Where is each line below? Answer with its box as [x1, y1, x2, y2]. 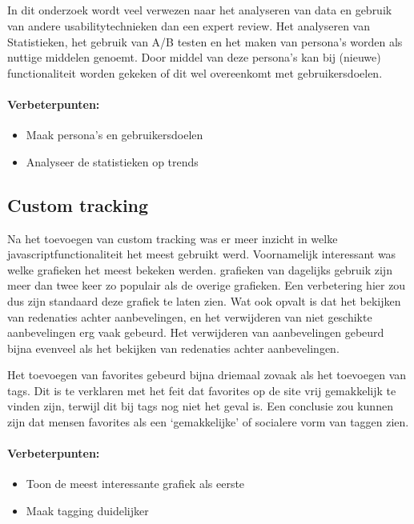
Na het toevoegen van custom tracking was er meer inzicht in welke [7, 230, 338, 246]
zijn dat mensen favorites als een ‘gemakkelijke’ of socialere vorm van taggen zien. [7, 414, 409, 430]
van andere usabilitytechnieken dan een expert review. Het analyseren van [7, 17, 370, 34]
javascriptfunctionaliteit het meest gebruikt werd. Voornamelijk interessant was [7, 246, 396, 262]
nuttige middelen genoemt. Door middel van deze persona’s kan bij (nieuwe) [7, 49, 381, 66]
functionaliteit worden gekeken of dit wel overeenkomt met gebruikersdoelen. [7, 64, 383, 81]
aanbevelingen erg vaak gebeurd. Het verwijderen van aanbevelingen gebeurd [7, 324, 384, 341]
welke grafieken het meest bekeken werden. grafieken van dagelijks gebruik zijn [7, 261, 392, 278]
